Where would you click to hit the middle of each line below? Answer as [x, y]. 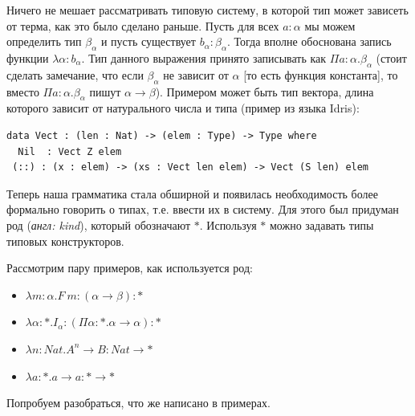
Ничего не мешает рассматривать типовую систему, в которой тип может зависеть [207, 10]
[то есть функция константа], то [321, 74]
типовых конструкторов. [65, 241]
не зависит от [196, 74]
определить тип [44, 41]
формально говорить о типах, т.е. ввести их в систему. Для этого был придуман [203, 209]
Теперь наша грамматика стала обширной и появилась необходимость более [192, 193]
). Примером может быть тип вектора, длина [264, 91]
